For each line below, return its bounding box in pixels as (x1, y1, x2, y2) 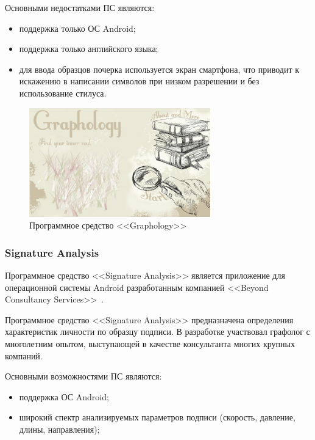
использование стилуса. (19, 86, 107, 99)
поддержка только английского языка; (19, 42, 158, 55)
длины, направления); (19, 422, 100, 435)
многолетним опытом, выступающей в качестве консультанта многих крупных (5, 337, 295, 350)
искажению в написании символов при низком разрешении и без (19, 75, 260, 87)
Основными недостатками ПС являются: (5, 1, 155, 13)
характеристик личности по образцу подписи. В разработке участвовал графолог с (5, 325, 310, 338)
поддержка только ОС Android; (19, 21, 136, 34)
